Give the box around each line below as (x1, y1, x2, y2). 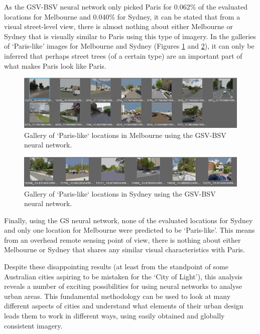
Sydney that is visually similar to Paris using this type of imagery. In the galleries (4, 31, 256, 41)
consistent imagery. (4, 320, 63, 330)
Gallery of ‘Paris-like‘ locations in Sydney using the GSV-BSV (24, 188, 216, 199)
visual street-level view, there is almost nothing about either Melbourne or (4, 21, 233, 32)
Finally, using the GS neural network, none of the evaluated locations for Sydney (4, 215, 253, 225)
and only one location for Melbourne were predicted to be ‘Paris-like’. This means (4, 225, 255, 235)
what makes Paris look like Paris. (4, 60, 106, 71)
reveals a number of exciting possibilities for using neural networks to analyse (4, 281, 242, 291)
